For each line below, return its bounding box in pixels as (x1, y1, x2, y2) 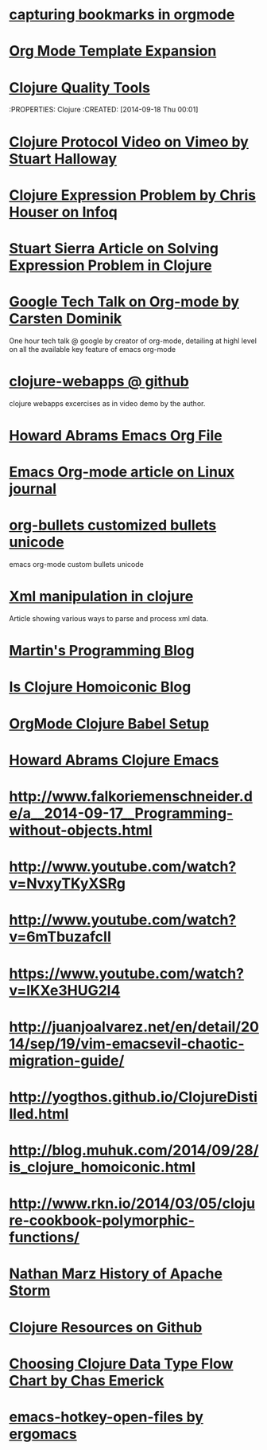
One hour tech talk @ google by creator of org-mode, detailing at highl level (9, 336, 257, 346)
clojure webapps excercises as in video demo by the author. (9, 398, 206, 408)
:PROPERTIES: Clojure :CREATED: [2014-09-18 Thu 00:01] (9, 105, 199, 115)
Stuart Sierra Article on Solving (9, 239, 219, 257)
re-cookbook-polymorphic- (9, 1212, 195, 1229)
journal (9, 480, 57, 498)
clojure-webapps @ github (9, 373, 189, 390)
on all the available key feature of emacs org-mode (9, 344, 176, 354)
